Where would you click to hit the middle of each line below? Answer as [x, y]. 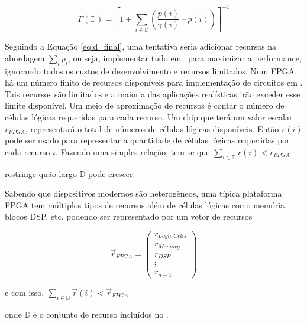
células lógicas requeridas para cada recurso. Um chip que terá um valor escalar [149, 117]
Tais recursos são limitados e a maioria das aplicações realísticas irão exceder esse [153, 94]
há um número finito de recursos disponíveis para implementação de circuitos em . [154, 82]
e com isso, [25, 292]
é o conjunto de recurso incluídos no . [101, 314]
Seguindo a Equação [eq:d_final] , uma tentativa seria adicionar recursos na [141, 46]
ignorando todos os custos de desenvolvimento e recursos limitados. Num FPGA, [151, 71]
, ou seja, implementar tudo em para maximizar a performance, [185, 58]
